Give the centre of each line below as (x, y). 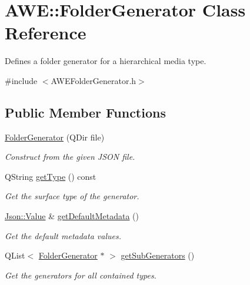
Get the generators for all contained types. (81, 275)
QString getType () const (51, 176)
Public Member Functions (85, 112)
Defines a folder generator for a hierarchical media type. (106, 61)
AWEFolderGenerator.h (94, 80)
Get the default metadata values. (63, 235)
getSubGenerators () (158, 255)
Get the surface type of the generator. (72, 196)
